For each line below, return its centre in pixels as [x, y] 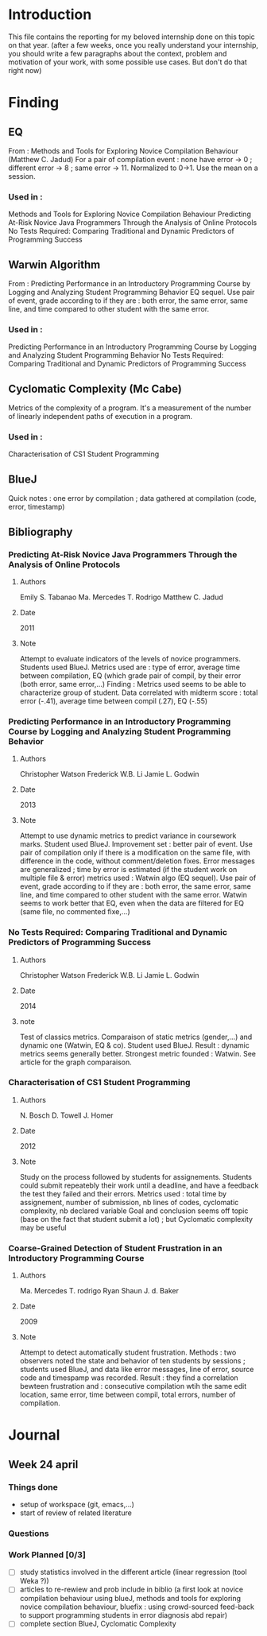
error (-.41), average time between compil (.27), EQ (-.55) [114, 700]
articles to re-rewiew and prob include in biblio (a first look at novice [132, 1589]
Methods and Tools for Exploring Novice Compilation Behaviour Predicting [130, 214]
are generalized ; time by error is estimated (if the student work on [128, 870]
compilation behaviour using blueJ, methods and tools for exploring [130, 1599]
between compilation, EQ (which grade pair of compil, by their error [130, 675]
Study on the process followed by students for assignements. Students [136, 1177]
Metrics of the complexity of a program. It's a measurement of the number [130, 408]
